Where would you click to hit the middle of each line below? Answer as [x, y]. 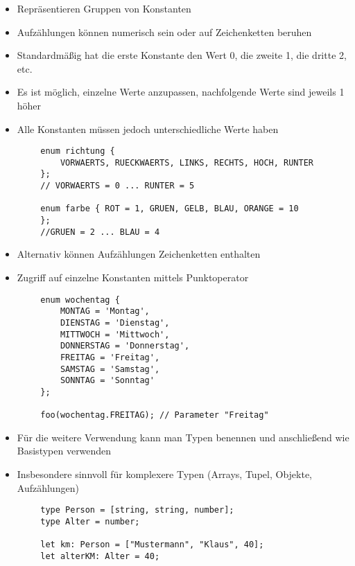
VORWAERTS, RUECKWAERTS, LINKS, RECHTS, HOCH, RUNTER [187, 162]
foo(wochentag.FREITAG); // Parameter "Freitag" [155, 415]
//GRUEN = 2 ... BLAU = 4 [100, 232]
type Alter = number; [90, 521]
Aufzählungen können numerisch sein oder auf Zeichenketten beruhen [164, 32]
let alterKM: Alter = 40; [100, 556]
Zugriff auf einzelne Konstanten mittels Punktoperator [133, 277]
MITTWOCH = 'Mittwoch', [115, 334]
